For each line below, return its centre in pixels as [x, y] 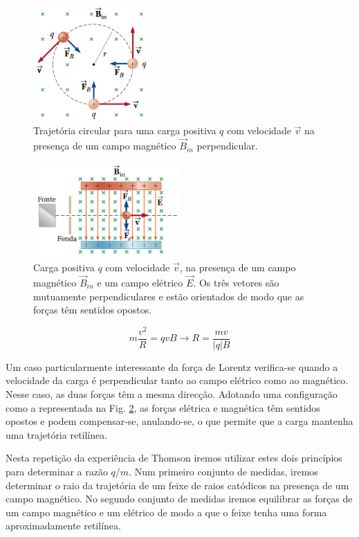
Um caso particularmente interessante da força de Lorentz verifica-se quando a [172, 366]
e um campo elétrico [140, 282]
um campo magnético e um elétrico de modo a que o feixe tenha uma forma [166, 512]
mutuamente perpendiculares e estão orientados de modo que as [169, 296]
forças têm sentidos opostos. [93, 310]
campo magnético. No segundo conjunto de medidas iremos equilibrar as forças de [179, 499]
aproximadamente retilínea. [63, 526]
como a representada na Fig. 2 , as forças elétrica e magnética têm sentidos [163, 407]
